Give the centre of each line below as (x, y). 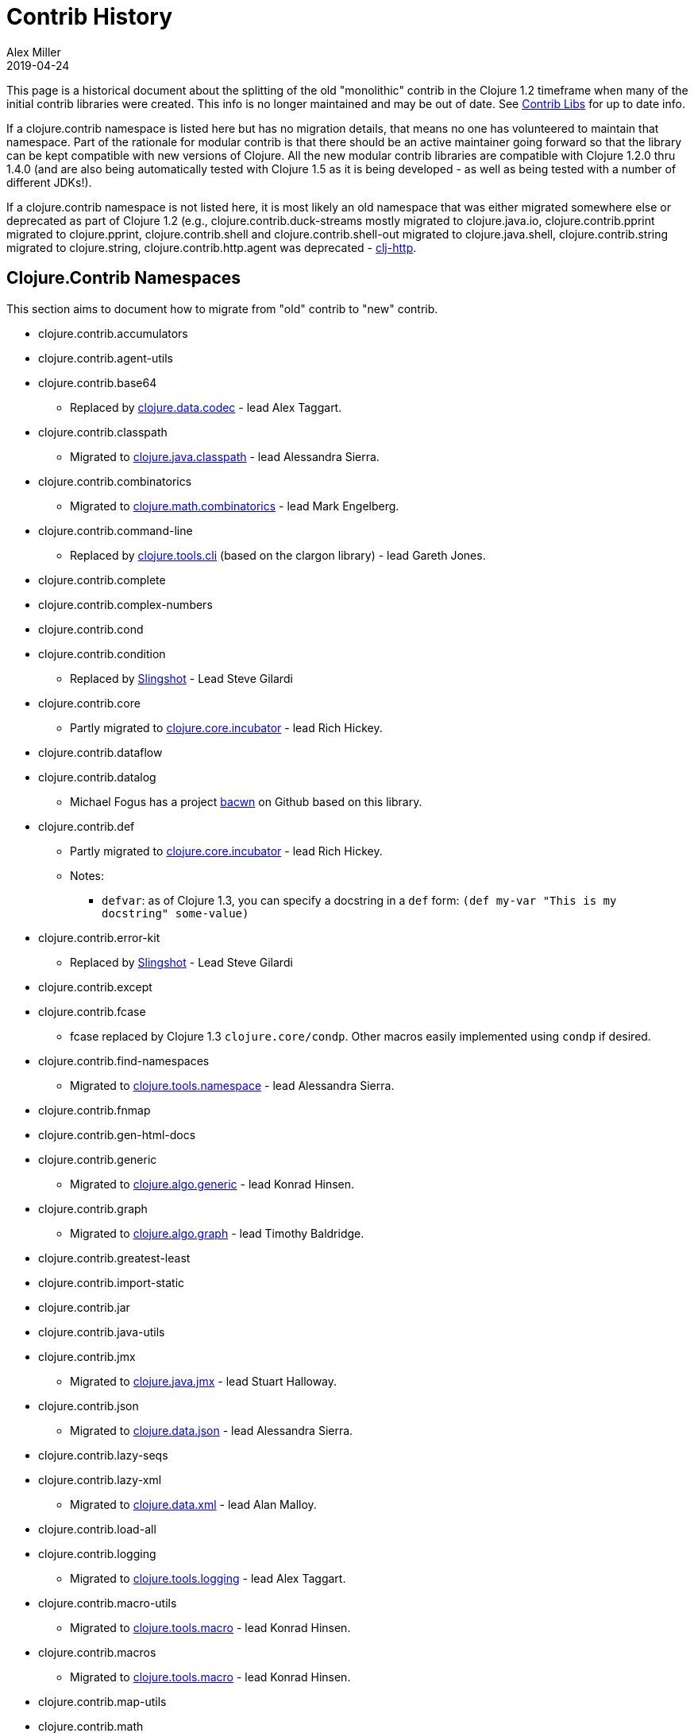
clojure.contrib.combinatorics (115, 481)
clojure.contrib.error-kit (99, 937)
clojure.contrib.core (89, 703)
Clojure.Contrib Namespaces (124, 278)
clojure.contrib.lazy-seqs (103, 1455)
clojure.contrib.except (95, 987)
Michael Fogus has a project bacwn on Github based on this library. (246, 801)
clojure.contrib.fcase (92, 1011)
